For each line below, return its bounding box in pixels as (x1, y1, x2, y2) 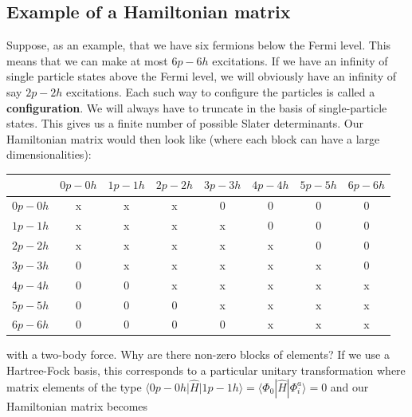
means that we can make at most (6, 52, 168, 69)
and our (330, 378, 369, 395)
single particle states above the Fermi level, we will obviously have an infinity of (6, 68, 397, 85)
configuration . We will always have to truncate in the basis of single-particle (6, 99, 387, 116)
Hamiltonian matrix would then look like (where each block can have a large (6, 130, 380, 147)
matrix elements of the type (6, 378, 142, 395)
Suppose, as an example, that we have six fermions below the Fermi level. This (6, 37, 391, 53)
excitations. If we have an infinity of (212, 52, 388, 69)
